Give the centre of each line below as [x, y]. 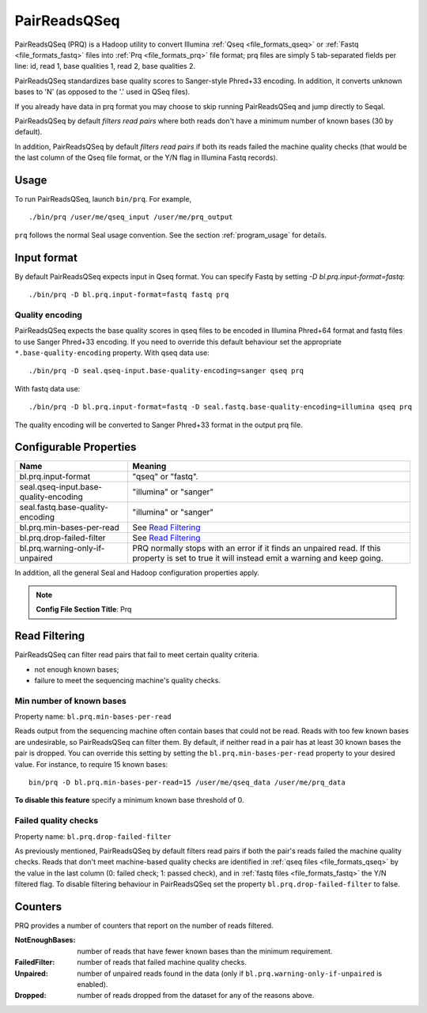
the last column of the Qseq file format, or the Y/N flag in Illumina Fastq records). [146, 157]
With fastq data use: [47, 388]
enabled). [93, 984]
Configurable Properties [76, 447]
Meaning [149, 467]
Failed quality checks [57, 821]
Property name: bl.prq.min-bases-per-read [93, 716]
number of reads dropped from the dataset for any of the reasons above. [196, 996]
